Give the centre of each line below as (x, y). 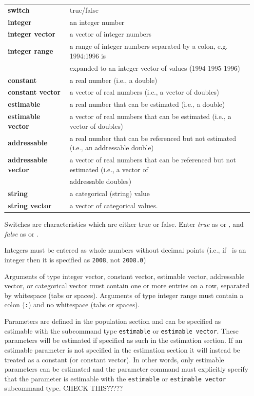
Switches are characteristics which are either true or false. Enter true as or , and (124, 224)
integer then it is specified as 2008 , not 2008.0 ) (75, 259)
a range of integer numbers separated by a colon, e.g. (149, 46)
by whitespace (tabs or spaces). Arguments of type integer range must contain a (124, 295)
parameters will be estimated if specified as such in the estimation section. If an (124, 340)
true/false (84, 10)
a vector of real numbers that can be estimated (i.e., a (151, 116)
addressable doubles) (101, 181)
